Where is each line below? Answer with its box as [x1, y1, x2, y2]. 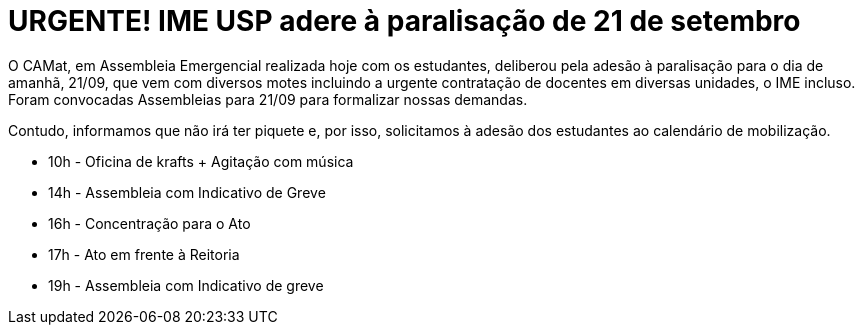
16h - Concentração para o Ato [48, 214, 251, 232]
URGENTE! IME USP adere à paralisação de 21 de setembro [8, 4, 801, 38]
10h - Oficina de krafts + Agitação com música [48, 152, 354, 170]
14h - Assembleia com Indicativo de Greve [48, 183, 326, 201]
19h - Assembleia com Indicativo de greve [48, 276, 324, 294]
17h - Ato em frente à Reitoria [48, 245, 240, 263]
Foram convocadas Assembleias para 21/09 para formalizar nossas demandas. [8, 90, 528, 108]
